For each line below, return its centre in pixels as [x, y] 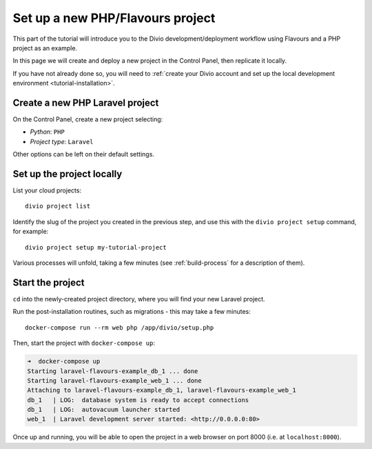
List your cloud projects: [47, 190]
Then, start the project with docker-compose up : [84, 343]
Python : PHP [47, 132]
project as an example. [45, 48]
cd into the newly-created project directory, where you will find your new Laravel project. [139, 299]
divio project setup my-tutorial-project [96, 247]
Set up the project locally [68, 174]
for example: [31, 232]
